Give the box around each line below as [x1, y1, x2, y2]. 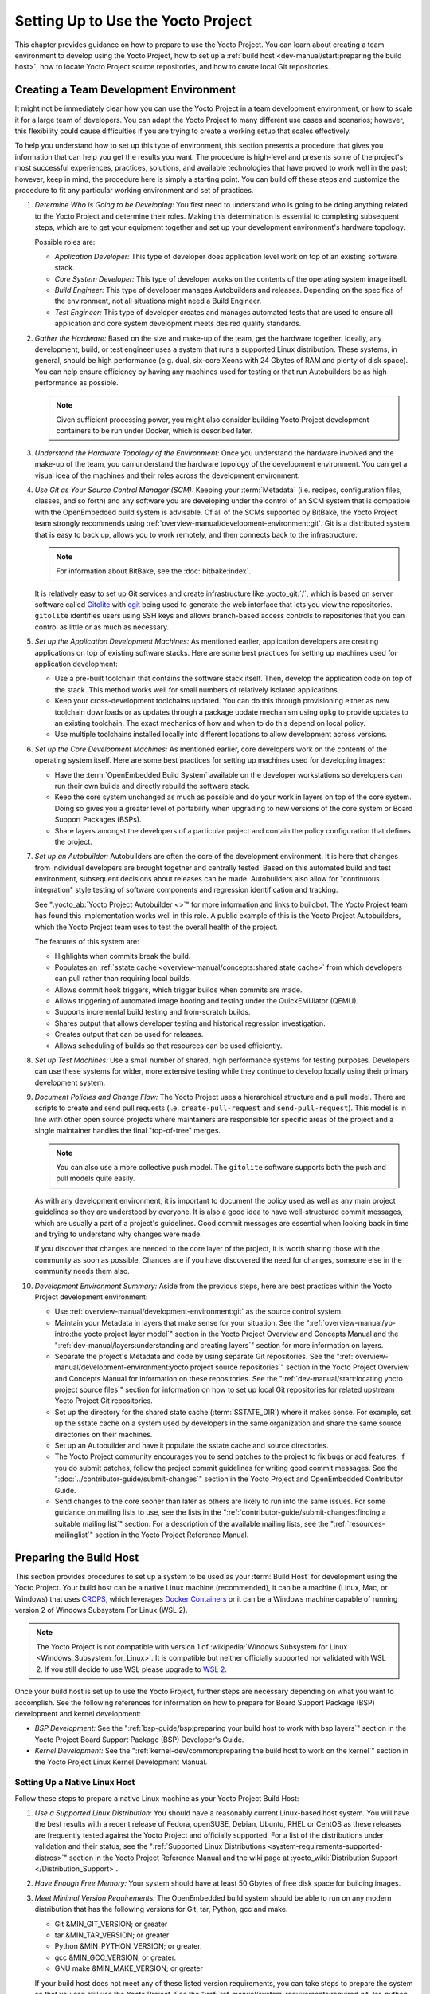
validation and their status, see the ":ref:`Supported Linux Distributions [34, 1842, 266, 1851]
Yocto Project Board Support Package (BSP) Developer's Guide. [34, 1735, 244, 1744]
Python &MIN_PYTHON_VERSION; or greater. [54, 1941, 202, 1951]
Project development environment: [34, 1292, 148, 1302]
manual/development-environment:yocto [54, 1362, 189, 1372]
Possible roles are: [34, 237, 96, 246]
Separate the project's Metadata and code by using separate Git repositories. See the [54, 1351, 335, 1361]
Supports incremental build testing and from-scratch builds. [54, 1007, 251, 1017]
